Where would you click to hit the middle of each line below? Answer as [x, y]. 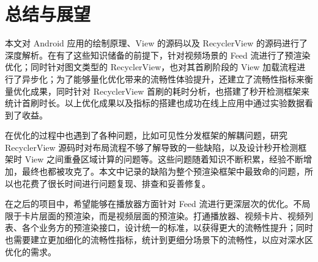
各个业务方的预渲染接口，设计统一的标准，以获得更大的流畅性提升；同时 [167, 227]
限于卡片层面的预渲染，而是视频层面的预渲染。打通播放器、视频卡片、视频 [155, 215]
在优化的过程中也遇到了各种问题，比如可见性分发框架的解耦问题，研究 [146, 135]
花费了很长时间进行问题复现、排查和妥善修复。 [116, 183]
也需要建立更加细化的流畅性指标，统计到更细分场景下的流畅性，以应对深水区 [159, 240]
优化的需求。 [31, 251]
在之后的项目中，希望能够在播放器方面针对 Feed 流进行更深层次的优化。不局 [158, 204]
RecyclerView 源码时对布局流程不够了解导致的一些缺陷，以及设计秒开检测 [152, 147]
